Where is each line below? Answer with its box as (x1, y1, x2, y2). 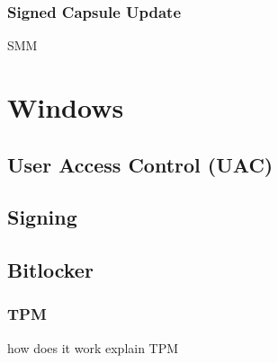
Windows (7, 89, 124, 125)
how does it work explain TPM (7, 338, 179, 357)
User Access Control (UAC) (7, 150, 274, 178)
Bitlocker (7, 256, 94, 284)
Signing (7, 203, 77, 231)
